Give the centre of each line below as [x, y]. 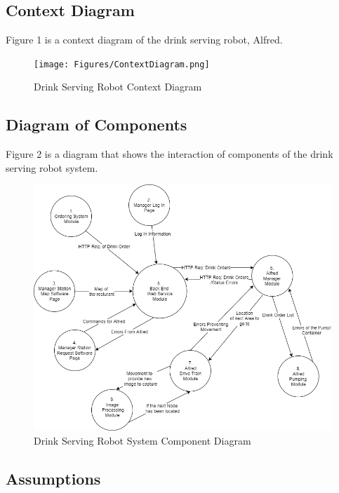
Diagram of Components [97, 124]
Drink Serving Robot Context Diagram [118, 87]
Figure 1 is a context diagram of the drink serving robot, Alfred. [144, 40]
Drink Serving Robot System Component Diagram [142, 440]
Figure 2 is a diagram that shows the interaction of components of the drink [169, 154]
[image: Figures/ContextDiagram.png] [122, 64]
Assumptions [53, 478]
